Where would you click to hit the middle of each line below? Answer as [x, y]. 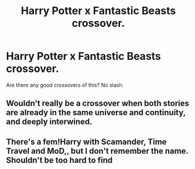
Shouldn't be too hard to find [59, 160]
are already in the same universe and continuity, [96, 113]
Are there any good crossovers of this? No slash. [65, 85]
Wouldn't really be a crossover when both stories [97, 104]
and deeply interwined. [49, 122]
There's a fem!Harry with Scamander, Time [86, 142]
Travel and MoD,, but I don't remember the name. [97, 151]
